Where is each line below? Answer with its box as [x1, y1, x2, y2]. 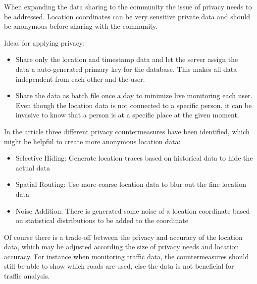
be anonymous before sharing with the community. [4, 21, 158, 31]
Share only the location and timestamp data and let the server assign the [15, 54, 238, 64]
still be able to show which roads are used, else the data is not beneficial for [4, 261, 234, 271]
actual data [15, 162, 51, 172]
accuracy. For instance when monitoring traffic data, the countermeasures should [4, 251, 249, 261]
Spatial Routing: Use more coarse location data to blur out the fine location [15, 179, 247, 189]
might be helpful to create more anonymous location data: [4, 136, 181, 146]
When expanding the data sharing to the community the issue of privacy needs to [4, 1, 252, 11]
